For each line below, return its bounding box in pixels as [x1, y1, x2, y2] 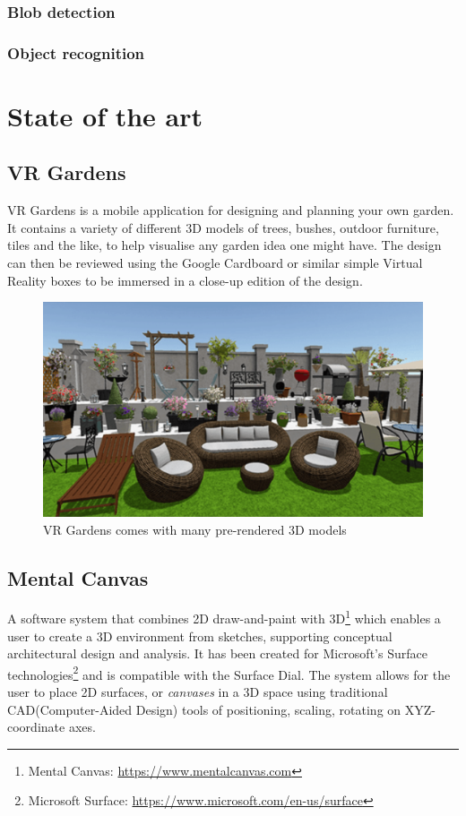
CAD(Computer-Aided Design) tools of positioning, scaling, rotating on [7, 700, 401, 718]
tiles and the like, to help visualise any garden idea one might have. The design [7, 236, 442, 254]
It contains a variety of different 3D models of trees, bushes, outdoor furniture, [7, 218, 439, 236]
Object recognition [7, 41, 145, 64]
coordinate [7, 717, 65, 736]
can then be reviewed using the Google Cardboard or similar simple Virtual [7, 253, 423, 272]
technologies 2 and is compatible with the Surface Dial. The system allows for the [7, 662, 451, 683]
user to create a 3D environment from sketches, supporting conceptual [7, 626, 393, 645]
